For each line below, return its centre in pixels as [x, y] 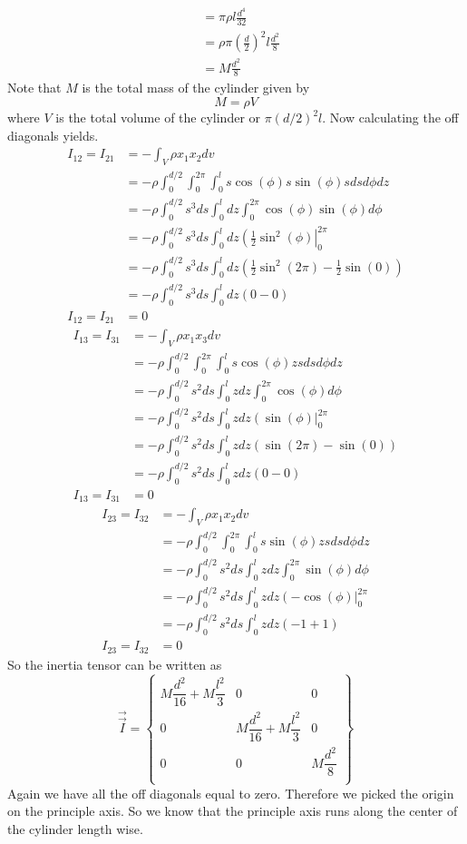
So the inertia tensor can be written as [115, 664]
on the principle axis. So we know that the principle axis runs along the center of [233, 811]
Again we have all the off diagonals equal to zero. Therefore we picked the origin [231, 793]
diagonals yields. [53, 135]
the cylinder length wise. [75, 828]
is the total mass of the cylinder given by [196, 88]
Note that [34, 88]
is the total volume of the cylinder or [158, 117]
